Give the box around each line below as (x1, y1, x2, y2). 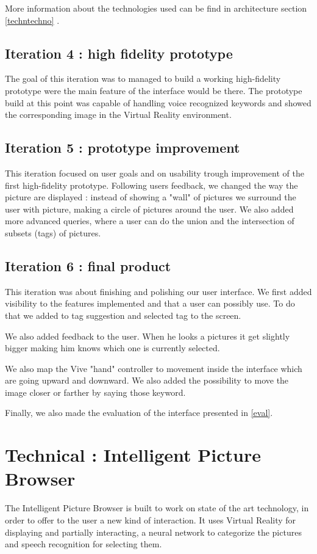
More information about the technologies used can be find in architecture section (5, 2, 307, 14)
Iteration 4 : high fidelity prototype (5, 43, 233, 62)
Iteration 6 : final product (5, 256, 171, 275)
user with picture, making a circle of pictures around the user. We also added (5, 202, 294, 215)
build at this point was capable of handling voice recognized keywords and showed (5, 96, 312, 109)
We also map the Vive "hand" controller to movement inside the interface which (5, 362, 302, 374)
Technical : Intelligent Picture (5, 442, 261, 467)
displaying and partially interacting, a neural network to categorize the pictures (5, 525, 302, 538)
